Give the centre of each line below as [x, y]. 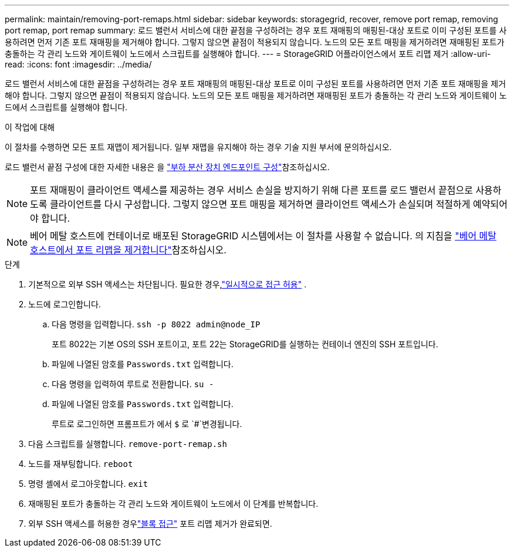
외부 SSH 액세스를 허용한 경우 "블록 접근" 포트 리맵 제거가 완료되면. [150, 524]
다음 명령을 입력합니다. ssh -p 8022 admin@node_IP [156, 324]
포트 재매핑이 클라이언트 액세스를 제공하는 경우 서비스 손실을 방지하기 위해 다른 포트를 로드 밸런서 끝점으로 [251, 190]
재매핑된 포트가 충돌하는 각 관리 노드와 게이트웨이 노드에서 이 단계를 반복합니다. [173, 504]
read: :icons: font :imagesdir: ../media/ [78, 64]
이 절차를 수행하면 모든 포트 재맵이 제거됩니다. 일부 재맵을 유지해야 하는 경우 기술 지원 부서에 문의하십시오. [198, 147]
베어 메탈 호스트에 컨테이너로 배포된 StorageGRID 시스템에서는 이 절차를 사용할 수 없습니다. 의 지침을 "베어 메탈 [263, 236]
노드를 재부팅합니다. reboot [81, 464]
